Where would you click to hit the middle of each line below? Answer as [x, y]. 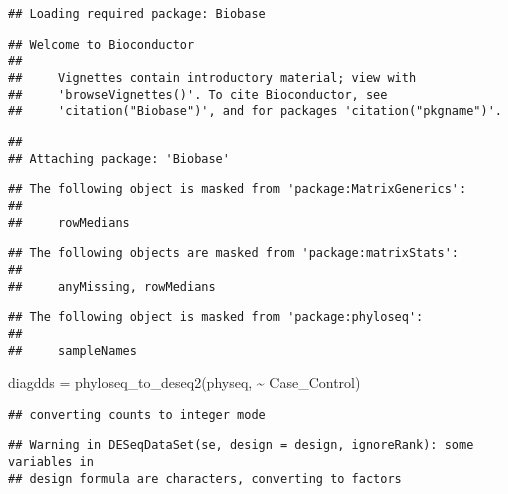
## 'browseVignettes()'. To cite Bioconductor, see [198, 94]
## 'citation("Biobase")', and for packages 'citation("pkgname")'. [255, 111]
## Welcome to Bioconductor [101, 44]
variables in [51, 462]
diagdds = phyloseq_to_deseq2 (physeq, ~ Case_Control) [184, 382]
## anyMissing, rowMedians [112, 286]
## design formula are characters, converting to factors [205, 478]
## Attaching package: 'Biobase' [119, 158]
